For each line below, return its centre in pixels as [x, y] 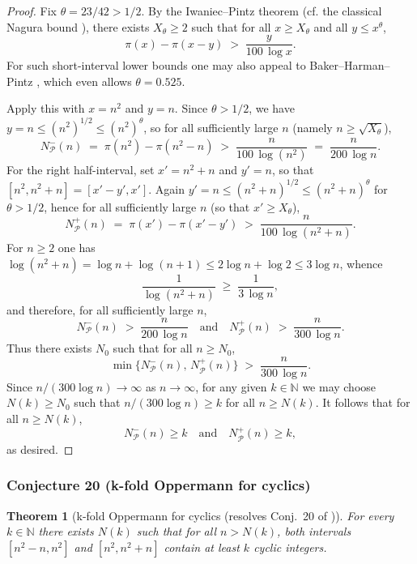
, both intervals [314, 531]
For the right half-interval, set [81, 170]
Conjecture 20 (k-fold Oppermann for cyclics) [159, 485]
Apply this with [46, 108]
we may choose [339, 386]
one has [77, 248]
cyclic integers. [290, 547]
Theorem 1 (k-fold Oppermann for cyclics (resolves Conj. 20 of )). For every [200, 515]
